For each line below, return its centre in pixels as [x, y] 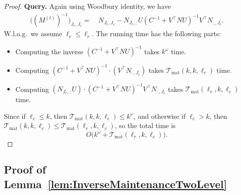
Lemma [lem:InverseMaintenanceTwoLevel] [116, 184]
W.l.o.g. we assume [33, 33]
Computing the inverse [49, 51]
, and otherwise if [160, 116]
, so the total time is [145, 125]
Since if [15, 116]
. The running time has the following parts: [156, 33]
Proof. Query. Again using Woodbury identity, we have [87, 6]
